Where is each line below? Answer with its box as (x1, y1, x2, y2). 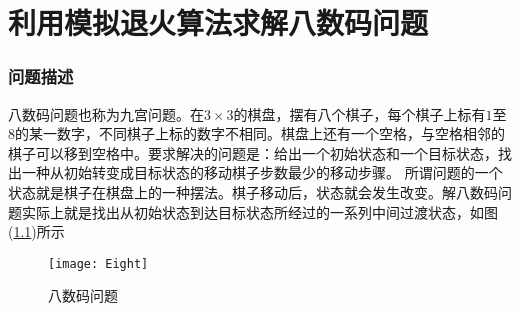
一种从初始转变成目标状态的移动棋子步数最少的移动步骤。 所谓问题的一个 (21, 162, 503, 183)
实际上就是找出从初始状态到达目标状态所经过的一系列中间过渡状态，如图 (21, 201, 498, 222)
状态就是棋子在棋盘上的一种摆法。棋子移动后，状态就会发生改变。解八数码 (8, 181, 498, 202)
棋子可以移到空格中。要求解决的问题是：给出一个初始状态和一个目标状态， (8, 142, 498, 163)
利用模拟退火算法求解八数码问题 (8, 2, 429, 43)
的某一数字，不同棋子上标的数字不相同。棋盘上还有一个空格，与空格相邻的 (15, 123, 505, 144)
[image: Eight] (48, 256, 149, 271)
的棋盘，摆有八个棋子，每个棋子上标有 (233, 103, 486, 124)
